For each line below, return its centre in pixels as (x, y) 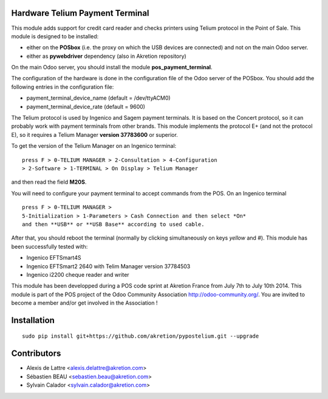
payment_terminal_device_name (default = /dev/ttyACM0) (98, 98)
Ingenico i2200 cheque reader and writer (78, 274)
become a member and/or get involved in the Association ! (84, 303)
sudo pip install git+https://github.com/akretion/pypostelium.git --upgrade (141, 336)
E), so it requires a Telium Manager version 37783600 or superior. (95, 134)
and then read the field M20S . (49, 182)
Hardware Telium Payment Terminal (80, 13)
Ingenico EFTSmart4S (54, 258)
